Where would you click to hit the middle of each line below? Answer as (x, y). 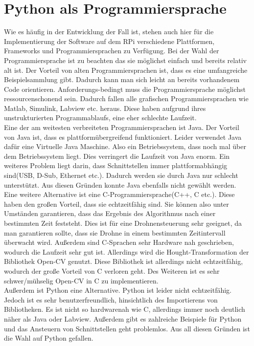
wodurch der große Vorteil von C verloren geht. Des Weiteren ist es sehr (112, 270)
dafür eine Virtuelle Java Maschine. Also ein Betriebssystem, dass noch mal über (125, 146)
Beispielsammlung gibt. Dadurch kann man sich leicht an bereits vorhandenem (122, 79)
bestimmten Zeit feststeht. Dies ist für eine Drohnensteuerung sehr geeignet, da (123, 223)
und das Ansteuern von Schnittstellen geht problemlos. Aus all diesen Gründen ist (127, 328)
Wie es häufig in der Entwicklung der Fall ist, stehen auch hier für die (109, 32)
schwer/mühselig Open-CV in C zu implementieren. (81, 280)
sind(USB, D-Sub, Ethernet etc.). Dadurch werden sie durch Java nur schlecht (121, 175)
